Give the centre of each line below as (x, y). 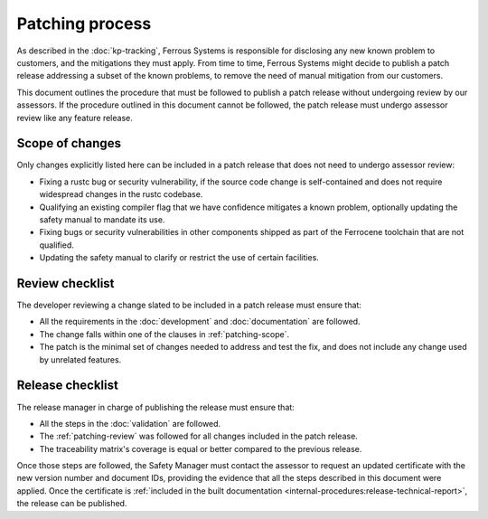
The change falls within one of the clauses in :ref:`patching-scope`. (164, 334)
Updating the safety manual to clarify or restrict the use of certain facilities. (179, 258)
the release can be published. (72, 504)
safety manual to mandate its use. (102, 219)
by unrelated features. (80, 359)
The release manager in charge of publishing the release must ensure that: (156, 407)
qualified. (56, 245)
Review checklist (66, 283)
